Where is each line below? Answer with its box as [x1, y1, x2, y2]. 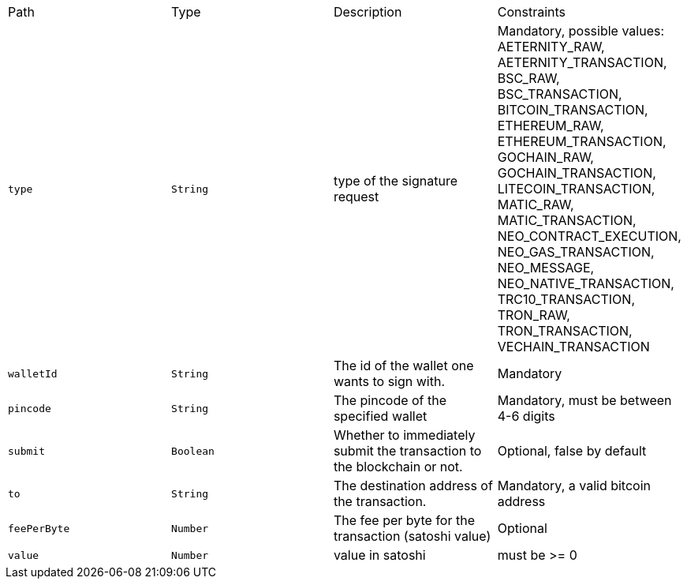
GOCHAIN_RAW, [497, 149, 594, 165]
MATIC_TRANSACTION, [497, 212, 637, 228]
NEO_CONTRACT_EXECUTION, [497, 228, 681, 244]
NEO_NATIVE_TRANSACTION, [497, 276, 674, 291]
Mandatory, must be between [497, 392, 672, 408]
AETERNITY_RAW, [497, 39, 605, 54]
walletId [8, 367, 58, 380]
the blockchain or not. [333, 459, 463, 474]
